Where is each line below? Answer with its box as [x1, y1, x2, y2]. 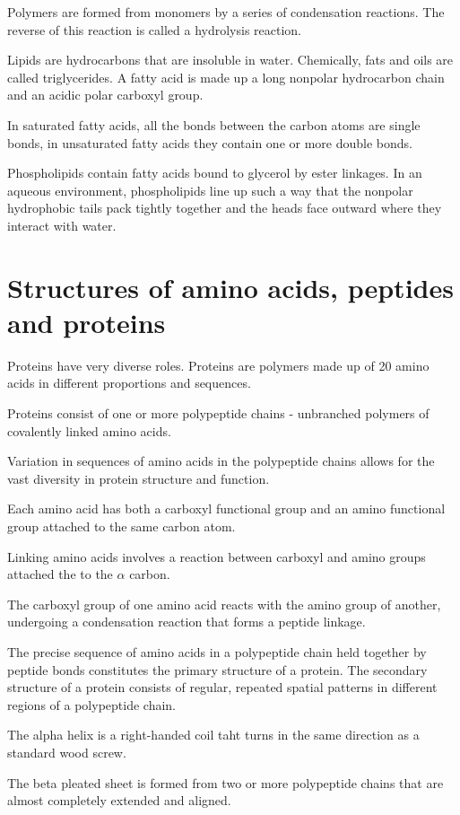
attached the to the [7, 565, 113, 583]
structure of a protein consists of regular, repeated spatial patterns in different [7, 678, 438, 697]
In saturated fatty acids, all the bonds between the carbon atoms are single [7, 115, 421, 134]
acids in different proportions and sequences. [7, 373, 251, 392]
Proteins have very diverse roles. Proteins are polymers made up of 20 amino [7, 355, 430, 374]
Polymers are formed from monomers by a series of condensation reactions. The [7, 3, 445, 21]
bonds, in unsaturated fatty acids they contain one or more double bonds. [7, 133, 412, 152]
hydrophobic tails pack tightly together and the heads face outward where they [7, 198, 442, 217]
